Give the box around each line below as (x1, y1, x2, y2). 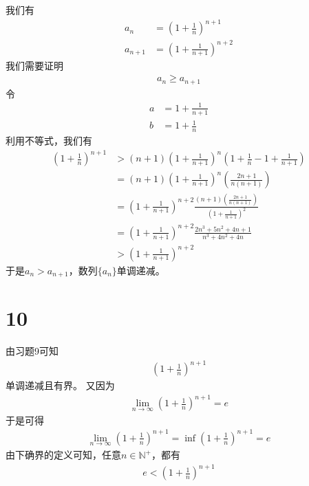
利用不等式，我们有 (6, 133, 92, 148)
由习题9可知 (6, 344, 58, 358)
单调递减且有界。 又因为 (6, 378, 115, 393)
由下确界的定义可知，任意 (6, 448, 121, 462)
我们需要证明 (6, 58, 63, 72)
